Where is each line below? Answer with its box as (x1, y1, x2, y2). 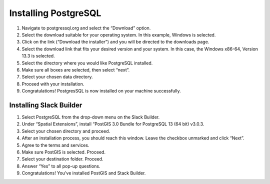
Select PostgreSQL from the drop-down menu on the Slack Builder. (21, 114, 160, 120)
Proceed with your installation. (21, 80, 84, 87)
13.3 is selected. (21, 53, 55, 59)
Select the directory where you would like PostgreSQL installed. (21, 60, 153, 66)
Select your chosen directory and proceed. (21, 128, 110, 134)
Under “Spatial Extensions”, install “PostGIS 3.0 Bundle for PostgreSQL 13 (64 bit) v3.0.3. (21, 121, 204, 127)
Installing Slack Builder (9, 100, 82, 109)
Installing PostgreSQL (9, 7, 101, 18)
